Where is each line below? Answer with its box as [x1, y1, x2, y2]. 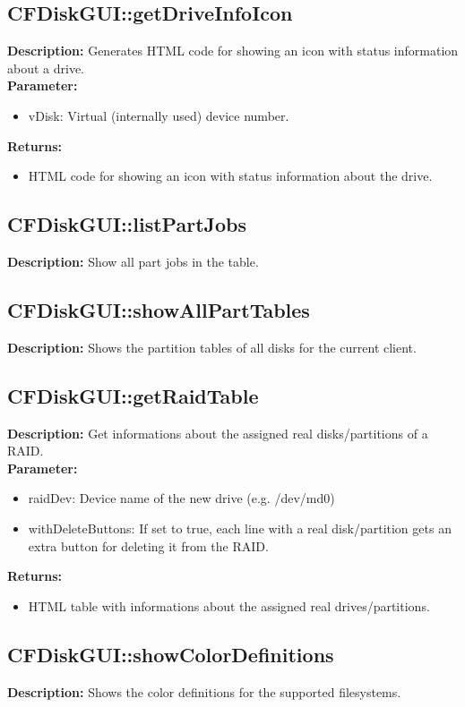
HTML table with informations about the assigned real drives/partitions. [28, 596, 430, 615]
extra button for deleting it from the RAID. [28, 536, 269, 555]
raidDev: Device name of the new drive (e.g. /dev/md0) [28, 489, 335, 507]
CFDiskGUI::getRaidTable [7, 381, 259, 409]
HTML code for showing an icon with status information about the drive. [28, 166, 433, 185]
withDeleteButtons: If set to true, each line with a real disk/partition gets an [28, 518, 452, 537]
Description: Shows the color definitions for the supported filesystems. [7, 682, 401, 701]
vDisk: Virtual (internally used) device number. [28, 106, 289, 124]
